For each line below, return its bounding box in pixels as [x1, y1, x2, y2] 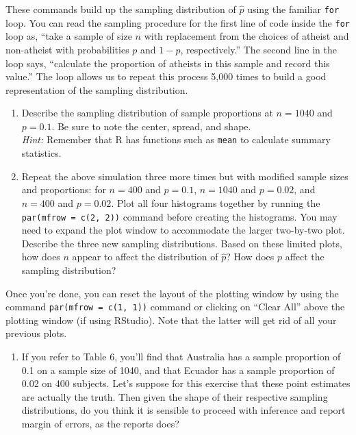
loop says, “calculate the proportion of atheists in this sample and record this [5, 55, 330, 70]
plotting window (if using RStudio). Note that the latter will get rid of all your [5, 312, 337, 327]
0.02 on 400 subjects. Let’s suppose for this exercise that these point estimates [21, 376, 351, 390]
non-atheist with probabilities [5, 42, 129, 56]
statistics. [21, 146, 62, 160]
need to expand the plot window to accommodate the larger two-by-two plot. [21, 223, 345, 237]
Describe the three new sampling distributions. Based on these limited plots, [21, 236, 342, 250]
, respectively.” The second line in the [180, 42, 337, 56]
